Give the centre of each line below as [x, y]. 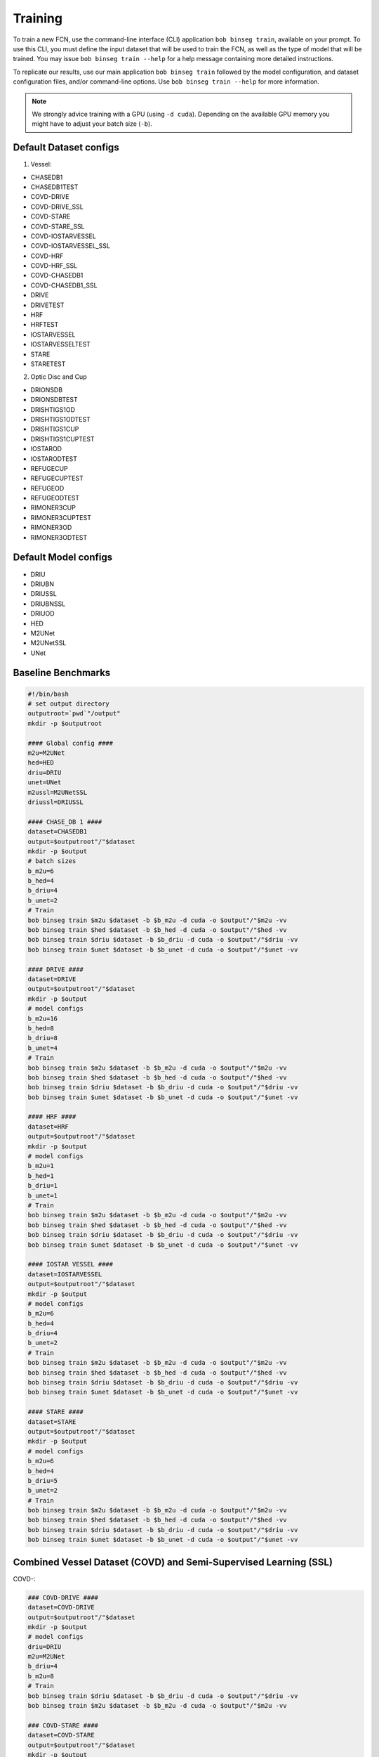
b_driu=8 [43, 1038]
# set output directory [69, 704]
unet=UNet [45, 783]
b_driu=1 [43, 1186]
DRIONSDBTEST [54, 400]
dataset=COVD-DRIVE [61, 1607]
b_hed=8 [41, 1028]
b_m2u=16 [43, 1018]
